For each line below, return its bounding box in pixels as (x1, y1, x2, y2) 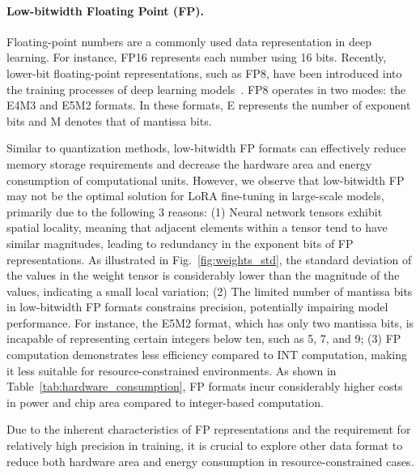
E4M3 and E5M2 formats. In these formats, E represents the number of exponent (6, 96, 411, 113)
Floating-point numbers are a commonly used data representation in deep (6, 32, 371, 49)
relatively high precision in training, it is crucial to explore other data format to (6, 437, 403, 454)
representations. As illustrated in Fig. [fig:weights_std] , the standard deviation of (6, 250, 412, 267)
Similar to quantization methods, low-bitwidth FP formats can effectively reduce (6, 139, 406, 156)
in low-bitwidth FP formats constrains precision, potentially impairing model (6, 298, 388, 315)
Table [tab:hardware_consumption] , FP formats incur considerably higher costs (6, 378, 403, 395)
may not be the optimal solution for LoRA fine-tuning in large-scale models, (6, 187, 384, 204)
